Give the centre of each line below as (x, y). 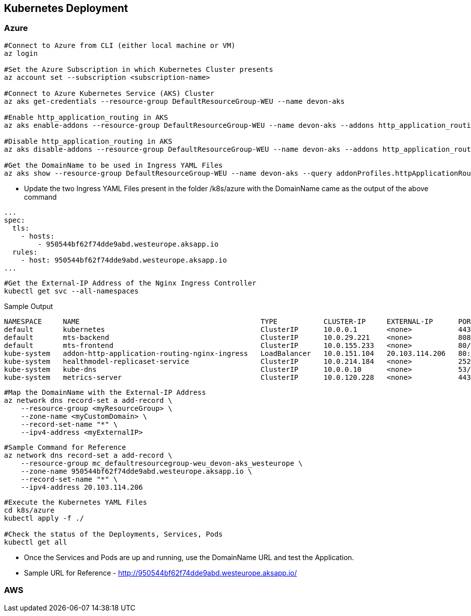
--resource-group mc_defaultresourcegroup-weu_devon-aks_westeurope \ (162, 463)
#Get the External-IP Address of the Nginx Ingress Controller (130, 283)
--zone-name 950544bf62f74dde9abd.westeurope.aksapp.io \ (136, 471)
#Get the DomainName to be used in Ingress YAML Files (114, 165)
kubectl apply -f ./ (44, 518)
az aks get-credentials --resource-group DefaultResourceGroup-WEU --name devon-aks (174, 101)
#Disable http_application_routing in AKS (88, 141)
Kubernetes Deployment (66, 8)
